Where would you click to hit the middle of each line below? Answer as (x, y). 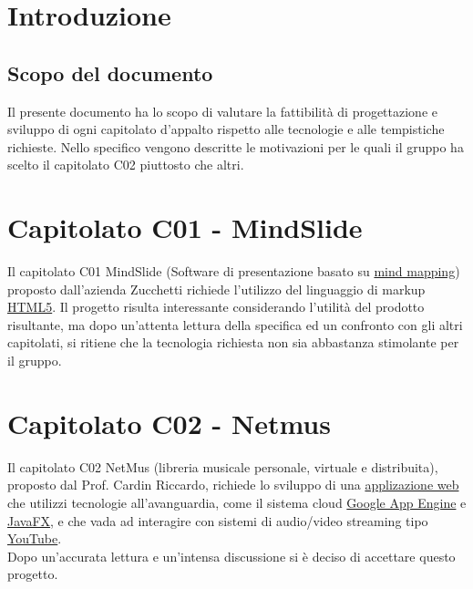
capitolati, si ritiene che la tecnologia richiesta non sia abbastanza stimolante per (233, 342)
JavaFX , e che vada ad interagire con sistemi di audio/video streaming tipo (218, 520)
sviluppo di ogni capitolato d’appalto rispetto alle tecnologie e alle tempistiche (226, 129)
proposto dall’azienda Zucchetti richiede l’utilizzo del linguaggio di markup (216, 289)
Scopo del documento (110, 72)
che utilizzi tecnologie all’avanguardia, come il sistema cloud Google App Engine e (237, 502)
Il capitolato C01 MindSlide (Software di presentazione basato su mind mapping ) (234, 271)
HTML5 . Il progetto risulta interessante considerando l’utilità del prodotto (216, 307)
